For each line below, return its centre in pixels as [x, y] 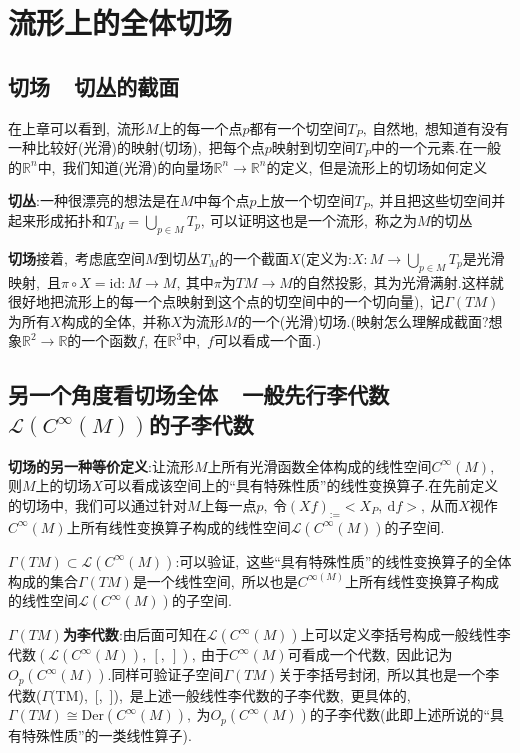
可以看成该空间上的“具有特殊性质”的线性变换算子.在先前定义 [301, 485]
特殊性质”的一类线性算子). [106, 734]
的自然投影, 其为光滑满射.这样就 [398, 281]
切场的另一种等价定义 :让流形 [101, 465]
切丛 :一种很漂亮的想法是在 [94, 200]
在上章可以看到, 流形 [76, 127]
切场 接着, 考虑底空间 [76, 257]
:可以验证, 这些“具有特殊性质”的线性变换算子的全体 [343, 560]
